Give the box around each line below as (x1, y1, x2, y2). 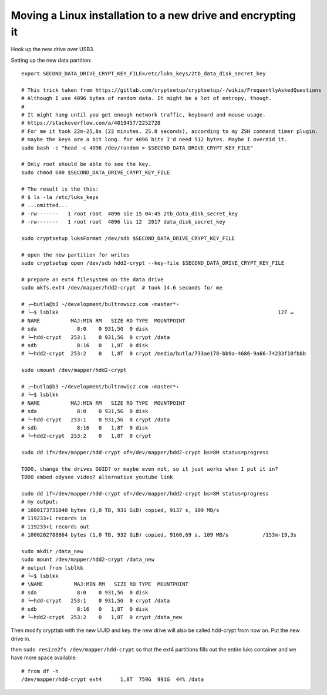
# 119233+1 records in (21, 515, 87, 522)
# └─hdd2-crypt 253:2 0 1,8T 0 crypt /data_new (21, 614, 183, 620)
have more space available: (11, 654, 77, 661)
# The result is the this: (21, 185, 99, 192)
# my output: (21, 498, 59, 506)
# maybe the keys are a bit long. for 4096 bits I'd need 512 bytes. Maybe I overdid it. (21, 136, 288, 143)
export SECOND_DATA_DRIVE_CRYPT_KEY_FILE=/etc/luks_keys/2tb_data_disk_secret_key (21, 71, 266, 77)
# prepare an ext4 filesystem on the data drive (21, 276, 164, 282)
